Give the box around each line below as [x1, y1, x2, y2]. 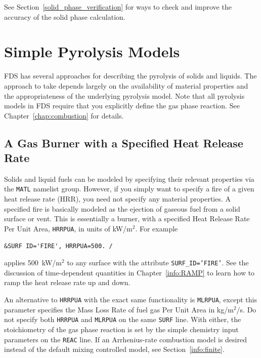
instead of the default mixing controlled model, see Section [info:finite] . [4, 344, 225, 354]
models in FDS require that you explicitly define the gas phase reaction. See [4, 100, 240, 111]
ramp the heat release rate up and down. [4, 277, 130, 288]
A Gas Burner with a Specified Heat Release [4, 135, 243, 150]
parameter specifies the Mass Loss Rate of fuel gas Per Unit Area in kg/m [4, 304, 234, 314]
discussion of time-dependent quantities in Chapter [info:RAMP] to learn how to [4, 267, 255, 277]
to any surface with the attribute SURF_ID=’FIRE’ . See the [67, 257, 249, 268]
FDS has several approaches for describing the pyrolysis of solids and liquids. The [4, 70, 257, 81]
